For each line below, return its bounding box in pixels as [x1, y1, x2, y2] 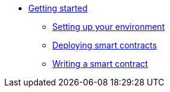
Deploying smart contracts [52, 40, 157, 50]
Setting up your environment [52, 22, 165, 32]
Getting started [28, 3, 88, 13]
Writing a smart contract [52, 59, 148, 69]
